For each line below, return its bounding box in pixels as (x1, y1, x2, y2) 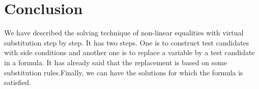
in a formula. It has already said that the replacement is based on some (4, 57, 227, 67)
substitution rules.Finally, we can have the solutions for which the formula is (4, 67, 243, 77)
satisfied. (4, 77, 32, 87)
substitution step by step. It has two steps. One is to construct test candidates (4, 37, 249, 48)
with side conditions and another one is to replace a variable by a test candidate (4, 47, 255, 58)
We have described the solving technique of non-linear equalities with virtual (4, 27, 244, 38)
